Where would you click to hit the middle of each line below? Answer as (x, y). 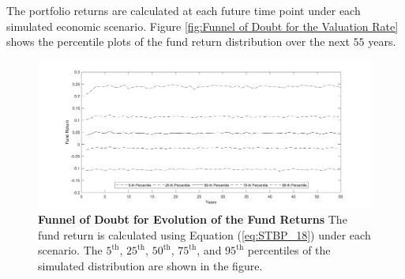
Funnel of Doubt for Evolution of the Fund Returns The (193, 219)
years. (382, 41)
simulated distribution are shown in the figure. (150, 265)
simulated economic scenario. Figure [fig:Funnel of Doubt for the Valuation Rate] (202, 26)
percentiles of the (289, 250)
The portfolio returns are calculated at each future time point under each (184, 10)
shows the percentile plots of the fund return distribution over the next (178, 41)
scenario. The (70, 250)
